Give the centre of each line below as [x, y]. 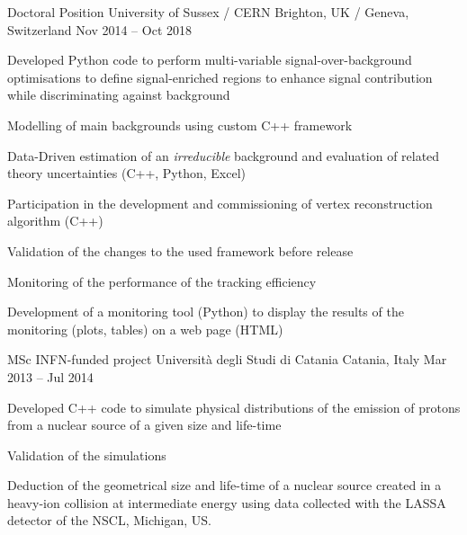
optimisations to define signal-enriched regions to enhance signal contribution [220, 77]
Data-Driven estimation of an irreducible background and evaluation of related [224, 155]
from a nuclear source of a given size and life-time [144, 425]
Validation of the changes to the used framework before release [180, 250]
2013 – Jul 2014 [50, 376]
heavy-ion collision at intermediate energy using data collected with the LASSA [227, 502]
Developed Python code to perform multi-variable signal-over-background [210, 60]
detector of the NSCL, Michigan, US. [109, 520]
